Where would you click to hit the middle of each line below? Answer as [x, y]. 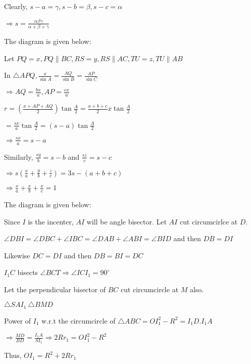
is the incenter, [51, 221]
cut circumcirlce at [209, 221]
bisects [28, 272]
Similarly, [19, 156]
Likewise [17, 255]
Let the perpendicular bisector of [55, 289]
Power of [18, 320]
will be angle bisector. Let [127, 221]
